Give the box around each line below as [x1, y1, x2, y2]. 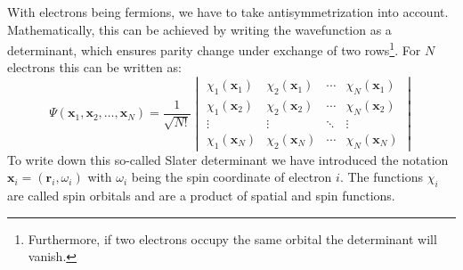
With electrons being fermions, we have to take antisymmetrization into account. [7, 3, 449, 20]
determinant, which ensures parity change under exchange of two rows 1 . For [7, 38, 421, 59]
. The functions [339, 168, 423, 186]
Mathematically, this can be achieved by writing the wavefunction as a [7, 20, 392, 38]
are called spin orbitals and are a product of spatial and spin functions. [7, 186, 395, 205]
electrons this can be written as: [7, 58, 182, 77]
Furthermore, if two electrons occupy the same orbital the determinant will [28, 229, 437, 248]
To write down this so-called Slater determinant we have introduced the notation [7, 150, 449, 168]
